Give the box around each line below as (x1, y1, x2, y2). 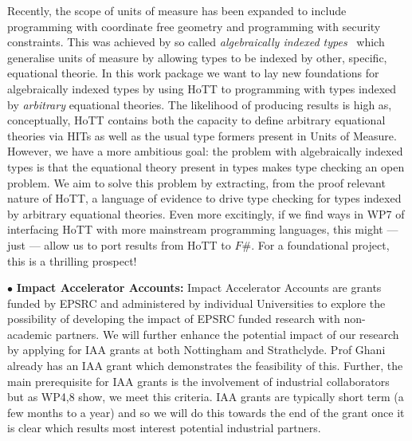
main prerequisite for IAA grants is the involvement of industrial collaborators (7, 372, 390, 389)
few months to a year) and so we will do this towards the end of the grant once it (7, 404, 405, 420)
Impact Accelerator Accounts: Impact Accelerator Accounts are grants (16, 279, 382, 296)
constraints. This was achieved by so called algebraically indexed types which (7, 33, 385, 50)
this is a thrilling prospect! (7, 252, 137, 269)
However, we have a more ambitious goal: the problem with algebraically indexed (7, 143, 403, 159)
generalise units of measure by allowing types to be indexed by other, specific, (7, 49, 387, 65)
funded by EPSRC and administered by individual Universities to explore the (7, 294, 386, 311)
